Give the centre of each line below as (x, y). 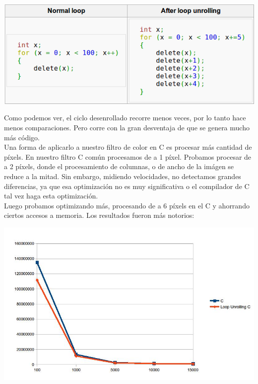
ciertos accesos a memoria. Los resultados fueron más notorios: (99, 215)
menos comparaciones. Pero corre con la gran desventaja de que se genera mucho (127, 127)
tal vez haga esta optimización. (51, 196)
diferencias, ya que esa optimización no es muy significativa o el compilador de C (127, 186)
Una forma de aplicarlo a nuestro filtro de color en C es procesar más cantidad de (128, 147)
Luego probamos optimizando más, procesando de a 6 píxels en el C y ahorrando (127, 205)
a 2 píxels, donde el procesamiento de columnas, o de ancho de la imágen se (119, 166)
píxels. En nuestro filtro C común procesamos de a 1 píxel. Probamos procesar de (128, 156)
